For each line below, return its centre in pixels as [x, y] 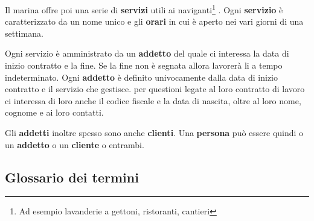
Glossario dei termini [72, 177]
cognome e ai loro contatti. [54, 112]
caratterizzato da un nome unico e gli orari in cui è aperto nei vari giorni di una [154, 21]
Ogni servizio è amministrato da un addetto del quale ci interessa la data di [147, 53]
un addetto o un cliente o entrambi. [75, 144]
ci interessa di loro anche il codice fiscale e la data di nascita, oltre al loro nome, [153, 100]
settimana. [24, 33]
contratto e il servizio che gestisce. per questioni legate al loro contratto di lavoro [155, 89]
